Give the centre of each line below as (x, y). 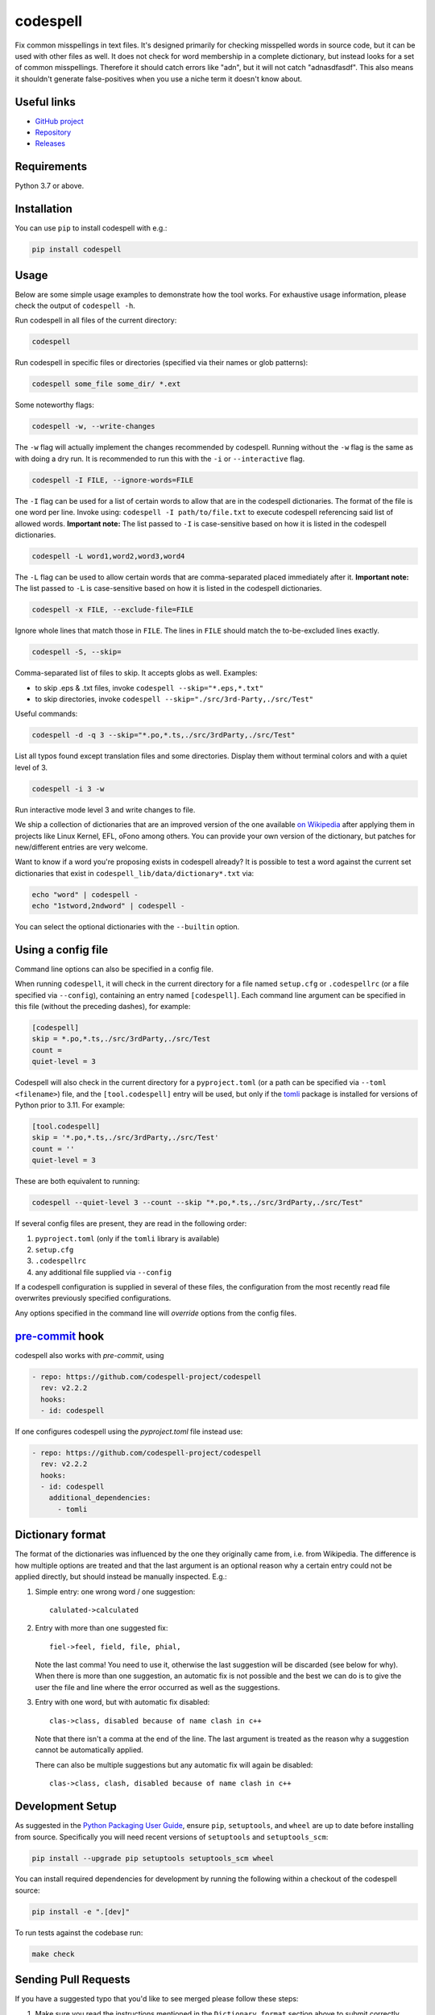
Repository (53, 132)
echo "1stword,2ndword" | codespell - (108, 906)
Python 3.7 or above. (50, 186)
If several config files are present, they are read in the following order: (131, 1224)
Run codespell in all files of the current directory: (96, 320)
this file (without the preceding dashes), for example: (103, 1007)
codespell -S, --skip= (77, 652)
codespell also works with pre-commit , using (89, 1355)
